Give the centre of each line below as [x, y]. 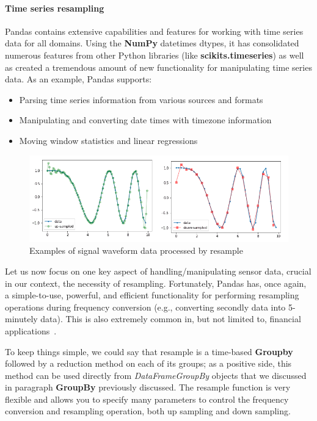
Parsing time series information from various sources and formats [141, 99]
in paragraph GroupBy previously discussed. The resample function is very [148, 387]
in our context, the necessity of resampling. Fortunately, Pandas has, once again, [156, 283]
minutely [21, 319]
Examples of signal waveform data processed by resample [136, 250]
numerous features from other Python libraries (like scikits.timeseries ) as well [155, 55]
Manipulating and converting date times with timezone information [145, 120]
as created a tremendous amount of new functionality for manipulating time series [158, 67]
